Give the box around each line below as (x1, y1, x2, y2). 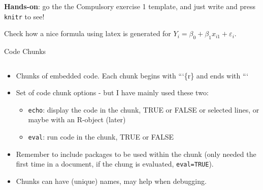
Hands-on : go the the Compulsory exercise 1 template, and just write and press (4, 1, 255, 11)
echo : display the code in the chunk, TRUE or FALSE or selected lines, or (28, 104, 259, 115)
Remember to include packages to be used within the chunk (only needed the (16, 148, 256, 159)
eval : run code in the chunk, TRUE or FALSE (28, 131, 174, 142)
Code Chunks (4, 46, 46, 57)
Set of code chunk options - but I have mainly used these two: (16, 87, 209, 98)
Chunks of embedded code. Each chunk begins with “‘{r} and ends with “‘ (16, 70, 249, 80)
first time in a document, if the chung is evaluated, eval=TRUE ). (16, 158, 214, 169)
